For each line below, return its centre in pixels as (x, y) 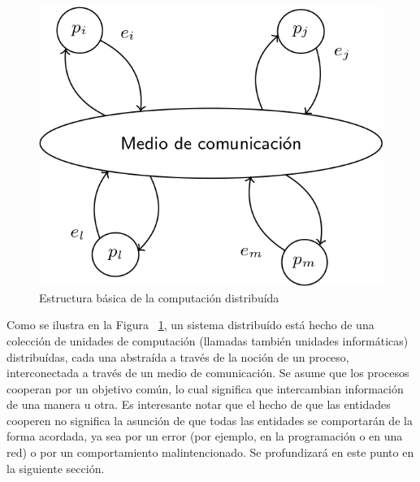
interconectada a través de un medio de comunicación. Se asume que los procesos (208, 373)
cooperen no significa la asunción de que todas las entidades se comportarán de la (210, 420)
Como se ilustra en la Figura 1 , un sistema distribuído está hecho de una (191, 325)
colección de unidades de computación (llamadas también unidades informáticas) (208, 340)
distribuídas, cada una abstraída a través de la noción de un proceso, (178, 356)
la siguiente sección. (56, 468)
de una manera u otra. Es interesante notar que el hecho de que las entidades (199, 404)
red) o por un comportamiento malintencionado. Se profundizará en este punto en (210, 452)
